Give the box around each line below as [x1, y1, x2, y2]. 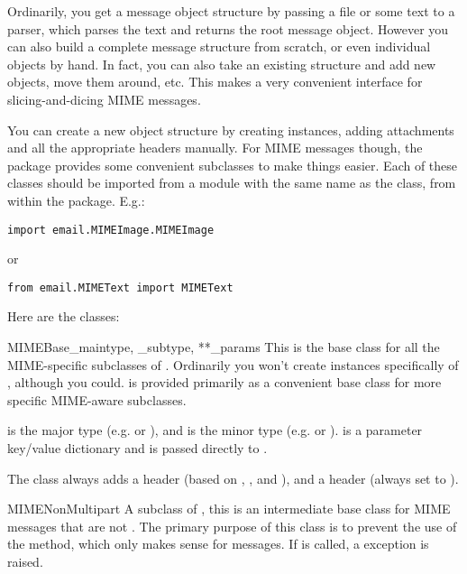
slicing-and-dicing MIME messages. [7, 89, 201, 108]
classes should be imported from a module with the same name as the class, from [7, 173, 456, 192]
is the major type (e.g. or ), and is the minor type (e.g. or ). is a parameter [7, 421, 423, 440]
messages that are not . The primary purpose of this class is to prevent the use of [7, 516, 457, 535]
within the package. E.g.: [7, 190, 145, 209]
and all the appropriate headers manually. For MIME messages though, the [7, 138, 423, 157]
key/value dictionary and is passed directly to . [7, 439, 268, 457]
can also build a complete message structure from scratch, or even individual [7, 37, 431, 56]
